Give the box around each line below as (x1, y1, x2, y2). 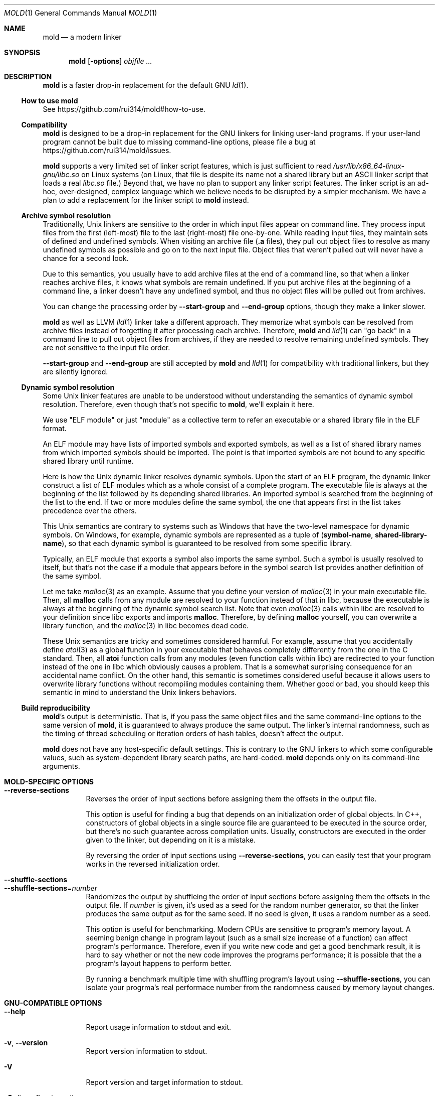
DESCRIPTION (4, 72, 52, 81)
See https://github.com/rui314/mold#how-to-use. (43, 105, 205, 113)
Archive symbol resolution (21, 211, 111, 220)
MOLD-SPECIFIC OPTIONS (4, 777, 94, 786)
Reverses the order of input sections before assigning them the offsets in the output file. (86, 794, 377, 803)
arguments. (43, 762, 80, 770)
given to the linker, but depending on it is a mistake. (86, 836, 256, 844)
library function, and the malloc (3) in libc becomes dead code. (43, 621, 249, 630)
